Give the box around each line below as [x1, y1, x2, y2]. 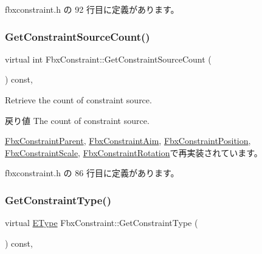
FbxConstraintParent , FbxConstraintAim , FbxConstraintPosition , [5, 134, 251, 147]
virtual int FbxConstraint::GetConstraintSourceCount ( [5, 52, 212, 65]
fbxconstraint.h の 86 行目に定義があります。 [5, 166, 179, 179]
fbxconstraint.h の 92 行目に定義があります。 [5, 3, 179, 15]
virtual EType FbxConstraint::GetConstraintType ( [5, 216, 198, 229]
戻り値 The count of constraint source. [5, 114, 150, 126]
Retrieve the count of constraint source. [5, 94, 152, 106]
